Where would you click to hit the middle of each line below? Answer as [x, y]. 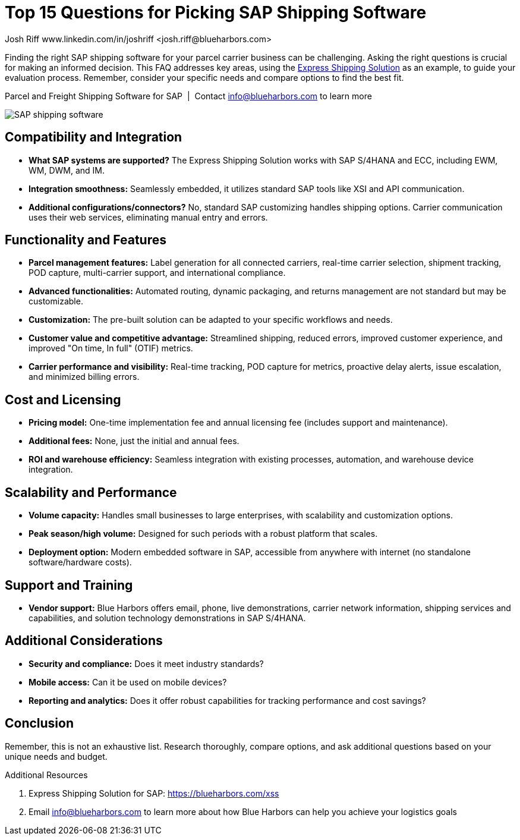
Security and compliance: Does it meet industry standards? [146, 663]
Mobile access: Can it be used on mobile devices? [128, 682]
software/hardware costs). [80, 562]
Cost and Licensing [63, 399]
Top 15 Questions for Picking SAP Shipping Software [216, 12]
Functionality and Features [86, 240]
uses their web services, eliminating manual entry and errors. [148, 217]
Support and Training [69, 585]
